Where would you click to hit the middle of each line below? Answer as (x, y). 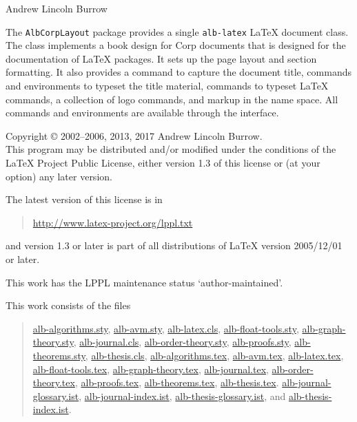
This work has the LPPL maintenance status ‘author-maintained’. (144, 282)
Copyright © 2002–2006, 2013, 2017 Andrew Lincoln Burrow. (134, 135)
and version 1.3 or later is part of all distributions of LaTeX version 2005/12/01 (174, 245)
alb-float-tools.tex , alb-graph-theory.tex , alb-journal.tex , (151, 369)
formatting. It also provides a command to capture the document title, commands (178, 72)
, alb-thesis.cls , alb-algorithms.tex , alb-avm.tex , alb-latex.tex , (214, 355)
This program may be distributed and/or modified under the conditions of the (171, 149)
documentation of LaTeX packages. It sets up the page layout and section (161, 58)
